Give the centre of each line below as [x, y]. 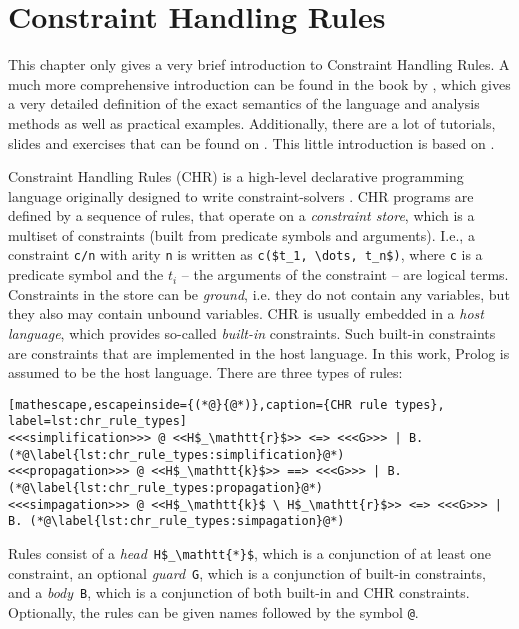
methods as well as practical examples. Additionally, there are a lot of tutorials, [252, 122]
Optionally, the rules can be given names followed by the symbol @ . [213, 611]
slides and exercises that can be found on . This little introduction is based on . [251, 142]
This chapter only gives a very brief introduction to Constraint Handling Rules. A [259, 64]
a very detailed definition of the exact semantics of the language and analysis [244, 103]
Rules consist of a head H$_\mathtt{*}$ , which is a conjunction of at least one [250, 552]
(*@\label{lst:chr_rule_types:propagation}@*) [165, 487]
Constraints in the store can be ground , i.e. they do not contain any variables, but [259, 293]
